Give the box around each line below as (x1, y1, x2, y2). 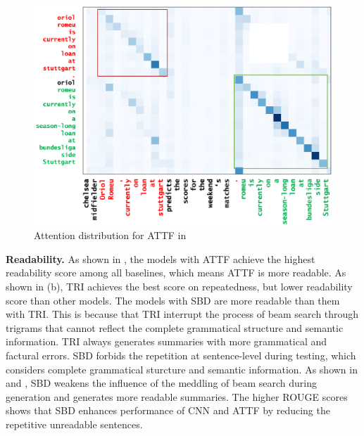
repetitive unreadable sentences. (6, 416, 143, 431)
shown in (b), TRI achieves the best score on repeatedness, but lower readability (6, 278, 353, 293)
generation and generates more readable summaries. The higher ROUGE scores (6, 389, 348, 404)
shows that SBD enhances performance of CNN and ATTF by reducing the (6, 403, 330, 418)
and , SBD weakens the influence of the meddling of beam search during (6, 376, 318, 390)
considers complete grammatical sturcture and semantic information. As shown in (6, 361, 358, 376)
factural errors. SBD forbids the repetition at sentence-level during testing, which (6, 347, 356, 362)
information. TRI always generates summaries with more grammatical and (6, 334, 327, 349)
